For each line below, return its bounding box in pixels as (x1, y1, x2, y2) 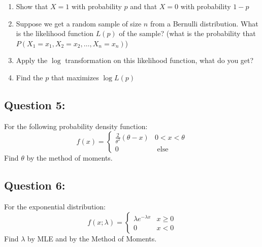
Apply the (16, 55, 48, 66)
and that (130, 1, 157, 11)
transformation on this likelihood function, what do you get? (65, 55, 254, 66)
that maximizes (51, 72, 99, 82)
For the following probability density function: (4, 120, 148, 131)
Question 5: (4, 97, 65, 112)
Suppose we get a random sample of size (16, 18, 142, 28)
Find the (16, 72, 43, 82)
